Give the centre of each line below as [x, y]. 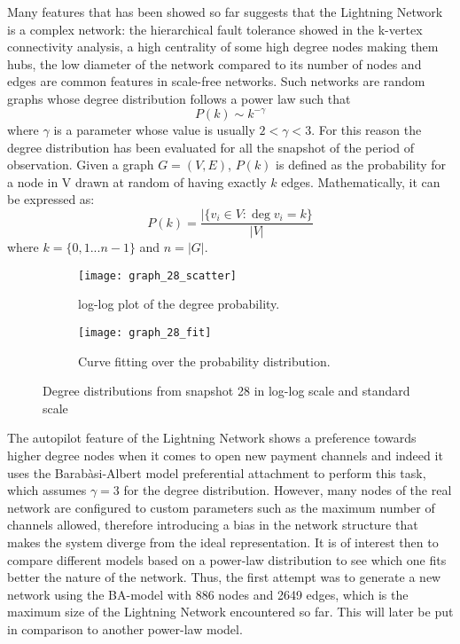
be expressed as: [51, 199]
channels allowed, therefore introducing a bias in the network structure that [213, 525]
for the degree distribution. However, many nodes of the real [288, 490]
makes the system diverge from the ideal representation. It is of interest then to [223, 542]
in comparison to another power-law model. [125, 628]
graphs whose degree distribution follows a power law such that [179, 98]
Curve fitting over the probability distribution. [204, 361]
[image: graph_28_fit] [145, 332]
